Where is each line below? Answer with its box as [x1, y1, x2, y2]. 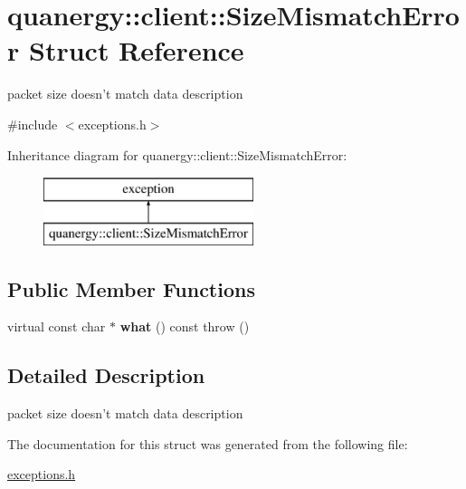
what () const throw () [119, 317, 250, 336]
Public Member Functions [7, 274, 255, 302]
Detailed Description [7, 361, 205, 389]
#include [7, 114, 58, 133]
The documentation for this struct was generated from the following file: [7, 434, 408, 453]
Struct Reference [28, 32, 244, 69]
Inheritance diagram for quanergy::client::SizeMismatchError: [7, 145, 347, 164]
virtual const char [7, 317, 106, 336]
